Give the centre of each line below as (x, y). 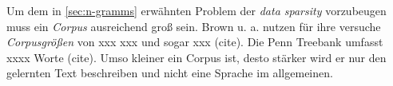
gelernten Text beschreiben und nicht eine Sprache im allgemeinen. (170, 73)
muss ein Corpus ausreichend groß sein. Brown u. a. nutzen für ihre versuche (194, 26)
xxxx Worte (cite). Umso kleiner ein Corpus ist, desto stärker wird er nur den (196, 57)
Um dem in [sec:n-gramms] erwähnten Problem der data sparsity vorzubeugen (196, 10)
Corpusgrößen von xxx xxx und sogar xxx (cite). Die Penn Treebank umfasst (195, 42)
